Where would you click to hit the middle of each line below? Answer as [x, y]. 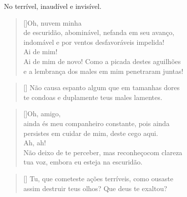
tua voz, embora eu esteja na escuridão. [83, 162]
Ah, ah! [35, 143]
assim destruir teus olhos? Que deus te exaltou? [95, 188]
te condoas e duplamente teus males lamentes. [93, 97]
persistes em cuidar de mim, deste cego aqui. [91, 133]
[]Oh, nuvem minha [52, 22]
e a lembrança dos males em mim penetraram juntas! [103, 71]
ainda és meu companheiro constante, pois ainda [96, 123]
